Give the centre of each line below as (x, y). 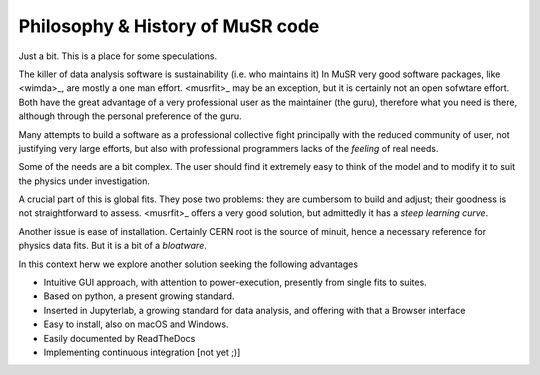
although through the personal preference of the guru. (130, 116)
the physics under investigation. (84, 181)
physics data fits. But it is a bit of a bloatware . (112, 246)
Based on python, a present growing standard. (139, 296)
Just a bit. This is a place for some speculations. (118, 56)
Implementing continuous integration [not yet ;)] (142, 352)
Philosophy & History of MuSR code (169, 26)
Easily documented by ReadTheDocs (119, 338)
